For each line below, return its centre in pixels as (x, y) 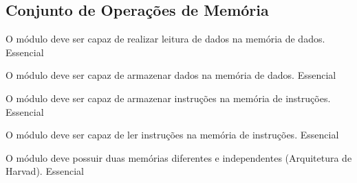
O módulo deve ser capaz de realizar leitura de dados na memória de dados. (165, 39)
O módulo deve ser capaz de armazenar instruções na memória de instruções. (168, 98)
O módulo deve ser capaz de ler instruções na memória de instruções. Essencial (172, 135)
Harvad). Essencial (45, 171)
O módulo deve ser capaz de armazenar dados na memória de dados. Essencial (171, 75)
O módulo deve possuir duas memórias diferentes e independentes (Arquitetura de (179, 157)
